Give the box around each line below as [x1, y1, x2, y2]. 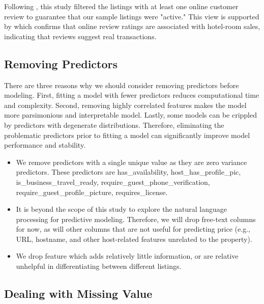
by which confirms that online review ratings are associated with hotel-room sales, [4, 21, 260, 32]
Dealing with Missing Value [4, 286, 153, 301]
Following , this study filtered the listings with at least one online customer [4, 1, 239, 11]
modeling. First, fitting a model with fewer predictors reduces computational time [4, 90, 259, 100]
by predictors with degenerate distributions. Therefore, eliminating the [4, 119, 224, 130]
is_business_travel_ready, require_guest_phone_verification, [16, 176, 210, 187]
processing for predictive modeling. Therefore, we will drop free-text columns [16, 213, 256, 224]
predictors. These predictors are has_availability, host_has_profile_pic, [16, 167, 241, 177]
